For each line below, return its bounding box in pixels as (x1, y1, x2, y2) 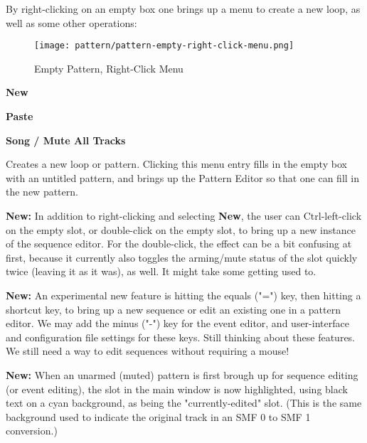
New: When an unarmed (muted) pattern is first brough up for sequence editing (6, 367, 358, 382)
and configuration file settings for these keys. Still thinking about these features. (6, 329, 356, 344)
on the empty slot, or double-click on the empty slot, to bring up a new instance (6, 222, 356, 237)
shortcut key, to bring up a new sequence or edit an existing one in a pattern (6, 301, 341, 316)
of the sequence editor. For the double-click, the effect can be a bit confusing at (6, 236, 352, 251)
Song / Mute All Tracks (6, 132, 126, 147)
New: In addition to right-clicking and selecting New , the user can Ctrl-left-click (6, 208, 362, 223)
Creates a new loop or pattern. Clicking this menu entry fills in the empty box (6, 156, 347, 171)
